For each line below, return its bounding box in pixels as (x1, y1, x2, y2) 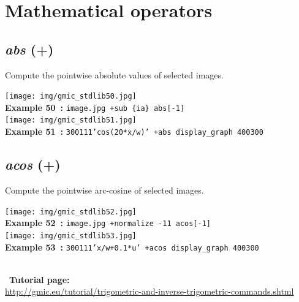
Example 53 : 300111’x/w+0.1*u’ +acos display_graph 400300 (5, 240, 259, 253)
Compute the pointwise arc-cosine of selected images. (5, 184, 204, 196)
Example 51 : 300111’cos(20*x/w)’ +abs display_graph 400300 (5, 125, 263, 138)
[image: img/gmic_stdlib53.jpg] (5, 231, 137, 240)
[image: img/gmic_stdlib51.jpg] (5, 116, 137, 125)
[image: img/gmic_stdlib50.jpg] (5, 92, 137, 101)
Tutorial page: (9, 273, 70, 285)
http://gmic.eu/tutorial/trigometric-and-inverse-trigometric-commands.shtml (5, 285, 294, 298)
